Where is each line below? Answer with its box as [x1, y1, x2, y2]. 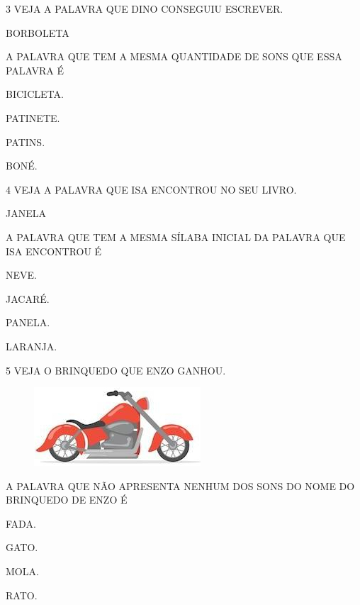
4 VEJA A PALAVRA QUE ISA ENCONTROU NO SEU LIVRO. [6, 182, 297, 196]
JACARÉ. [6, 291, 50, 306]
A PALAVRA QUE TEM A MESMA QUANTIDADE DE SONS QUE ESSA [6, 49, 342, 64]
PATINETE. [6, 110, 60, 125]
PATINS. [6, 134, 45, 149]
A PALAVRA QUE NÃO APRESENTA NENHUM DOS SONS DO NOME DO [6, 478, 355, 493]
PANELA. [6, 315, 50, 330]
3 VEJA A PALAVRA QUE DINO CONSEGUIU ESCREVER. [6, 1, 283, 16]
